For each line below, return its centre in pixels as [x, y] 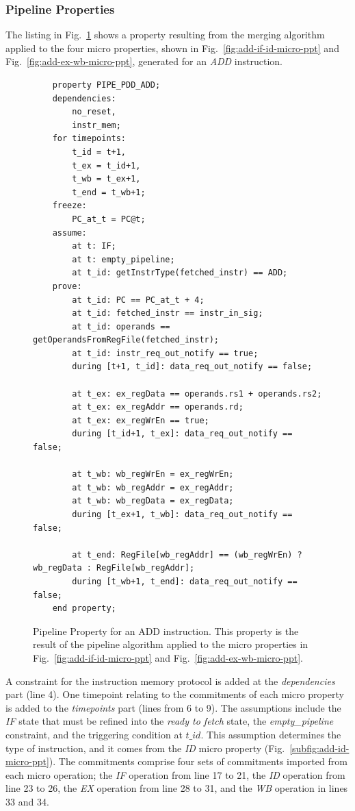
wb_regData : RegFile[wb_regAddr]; [114, 568]
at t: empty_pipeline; [123, 259]
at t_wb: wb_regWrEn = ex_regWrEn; [153, 474]
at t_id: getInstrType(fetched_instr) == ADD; [180, 273]
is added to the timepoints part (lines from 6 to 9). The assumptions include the [173, 707]
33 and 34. [27, 801]
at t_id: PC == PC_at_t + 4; [138, 300]
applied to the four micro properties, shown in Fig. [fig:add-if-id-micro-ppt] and [172, 48]
